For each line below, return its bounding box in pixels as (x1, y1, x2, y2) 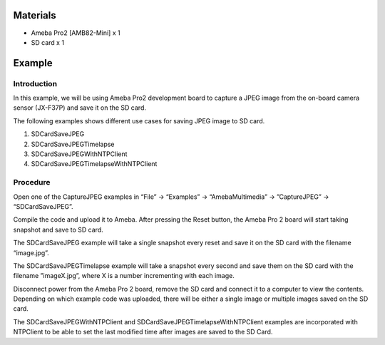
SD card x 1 (31, 38, 64, 46)
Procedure (13, 177, 51, 187)
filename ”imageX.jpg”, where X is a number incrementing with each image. (13, 272, 235, 280)
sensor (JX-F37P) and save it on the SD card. (13, 103, 146, 112)
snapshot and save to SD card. (13, 225, 103, 234)
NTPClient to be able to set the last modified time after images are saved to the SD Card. (13, 328, 273, 336)
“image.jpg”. (13, 248, 49, 257)
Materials (13, 9, 56, 21)
